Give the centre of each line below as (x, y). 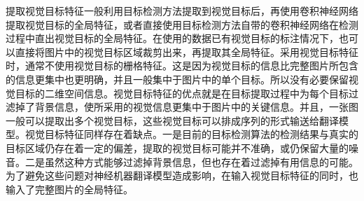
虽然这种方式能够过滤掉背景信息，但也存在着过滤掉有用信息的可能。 (201, 161)
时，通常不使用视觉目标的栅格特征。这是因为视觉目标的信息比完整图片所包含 (182, 65)
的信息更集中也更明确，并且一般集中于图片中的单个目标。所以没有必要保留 (177, 79)
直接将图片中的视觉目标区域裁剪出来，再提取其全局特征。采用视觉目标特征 (187, 51)
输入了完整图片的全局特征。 (69, 189)
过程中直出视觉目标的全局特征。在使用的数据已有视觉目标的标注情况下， (172, 38)
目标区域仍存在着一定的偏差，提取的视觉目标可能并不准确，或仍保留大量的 (177, 147)
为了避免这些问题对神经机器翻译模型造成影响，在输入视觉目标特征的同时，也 (182, 175)
